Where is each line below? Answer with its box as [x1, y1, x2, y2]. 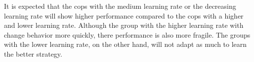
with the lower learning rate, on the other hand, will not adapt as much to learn [4, 39, 247, 49]
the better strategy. [4, 48, 62, 59]
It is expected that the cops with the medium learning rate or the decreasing [4, 1, 236, 11]
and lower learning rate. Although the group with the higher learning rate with [4, 20, 244, 30]
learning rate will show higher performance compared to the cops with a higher [4, 10, 244, 21]
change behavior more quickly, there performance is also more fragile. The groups [4, 29, 251, 40]
